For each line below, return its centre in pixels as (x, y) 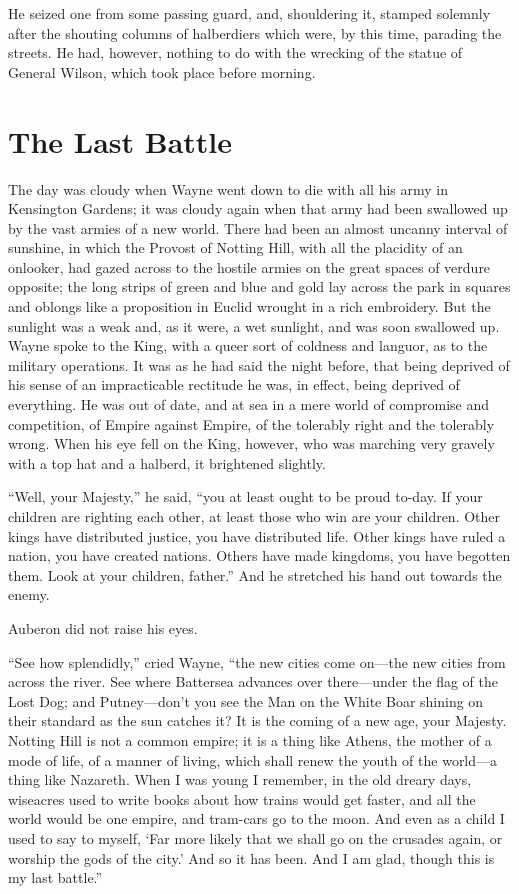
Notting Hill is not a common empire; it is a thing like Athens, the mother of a (250, 739)
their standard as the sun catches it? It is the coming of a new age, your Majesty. (257, 720)
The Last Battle (120, 140)
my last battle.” (55, 877)
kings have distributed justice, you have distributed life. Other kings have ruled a (257, 535)
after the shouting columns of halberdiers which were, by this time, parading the (255, 32)
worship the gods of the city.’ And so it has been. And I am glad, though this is (251, 857)
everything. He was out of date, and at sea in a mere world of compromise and (249, 404)
